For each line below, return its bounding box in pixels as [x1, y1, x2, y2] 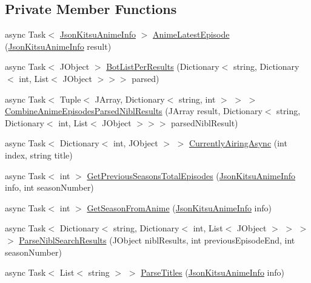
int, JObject [113, 137, 158, 149]
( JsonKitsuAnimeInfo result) [5, 39, 112, 52]
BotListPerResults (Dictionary [106, 60, 219, 73]
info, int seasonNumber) [5, 181, 94, 194]
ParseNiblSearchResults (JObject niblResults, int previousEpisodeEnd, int [19, 233, 295, 246]
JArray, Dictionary [95, 92, 165, 105]
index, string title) [5, 148, 73, 161]
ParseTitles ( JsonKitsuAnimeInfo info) [141, 266, 284, 279]
